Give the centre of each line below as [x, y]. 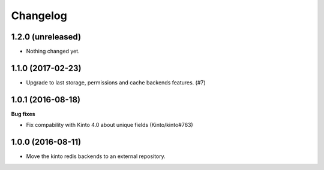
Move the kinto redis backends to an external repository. [96, 156]
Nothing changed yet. [53, 51]
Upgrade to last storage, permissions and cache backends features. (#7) [116, 82]
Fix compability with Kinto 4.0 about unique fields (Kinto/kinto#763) [109, 125]
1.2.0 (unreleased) [46, 37]
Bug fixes [23, 114]
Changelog [39, 16]
